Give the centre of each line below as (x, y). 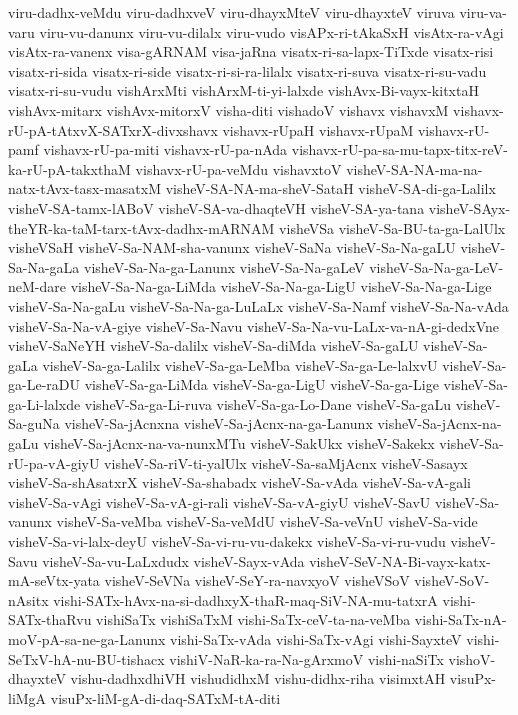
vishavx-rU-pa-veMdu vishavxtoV (238, 168)
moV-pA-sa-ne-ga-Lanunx (87, 639)
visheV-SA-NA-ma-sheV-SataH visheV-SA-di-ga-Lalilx (330, 188)
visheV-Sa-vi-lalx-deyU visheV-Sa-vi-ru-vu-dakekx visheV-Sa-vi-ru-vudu (227, 541)
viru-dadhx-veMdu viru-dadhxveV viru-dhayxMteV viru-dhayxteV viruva (231, 12)
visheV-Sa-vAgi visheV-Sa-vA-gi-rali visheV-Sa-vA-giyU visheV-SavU (219, 501)
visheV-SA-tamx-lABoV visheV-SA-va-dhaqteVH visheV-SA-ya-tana (216, 207)
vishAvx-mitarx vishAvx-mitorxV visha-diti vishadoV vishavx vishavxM (228, 109)
